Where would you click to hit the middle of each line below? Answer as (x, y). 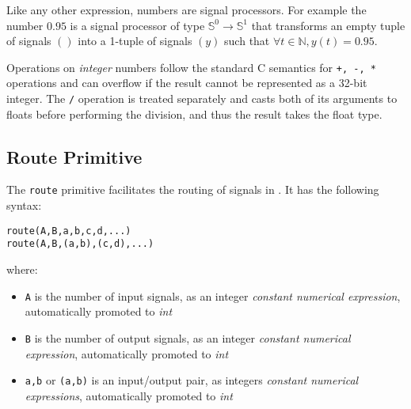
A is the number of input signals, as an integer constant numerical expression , (213, 295)
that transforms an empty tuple (328, 25)
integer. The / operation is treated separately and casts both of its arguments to (202, 98)
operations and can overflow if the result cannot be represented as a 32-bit (187, 83)
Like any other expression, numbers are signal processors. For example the (186, 9)
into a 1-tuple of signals (135, 41)
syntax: (24, 205)
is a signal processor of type (137, 25)
